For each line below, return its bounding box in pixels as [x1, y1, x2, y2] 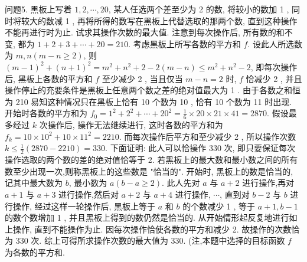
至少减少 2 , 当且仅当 [102, 72, 183, 84]
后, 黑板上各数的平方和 [5, 72, 93, 84]
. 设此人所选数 [247, 37, 302, 50]
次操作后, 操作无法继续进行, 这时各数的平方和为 [39, 119, 223, 131]
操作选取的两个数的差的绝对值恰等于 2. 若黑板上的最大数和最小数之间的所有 [5, 153, 298, 166]
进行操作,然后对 [58, 188, 119, 200]
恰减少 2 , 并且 [246, 72, 302, 84]
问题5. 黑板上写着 [5, 3, 72, 15]
